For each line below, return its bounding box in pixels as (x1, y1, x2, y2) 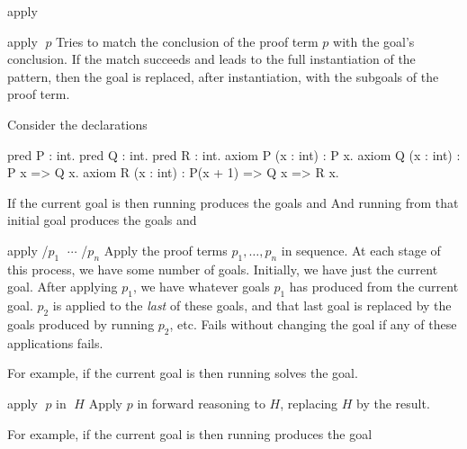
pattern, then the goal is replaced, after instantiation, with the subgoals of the (7, 67, 439, 85)
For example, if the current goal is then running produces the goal (7, 424, 373, 443)
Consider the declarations (7, 114, 148, 133)
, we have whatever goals (132, 277, 270, 296)
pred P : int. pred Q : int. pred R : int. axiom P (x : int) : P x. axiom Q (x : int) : (7, 145, 461, 164)
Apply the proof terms (103, 240, 228, 259)
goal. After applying (7, 277, 118, 296)
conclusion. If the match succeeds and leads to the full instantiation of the (7, 49, 416, 68)
